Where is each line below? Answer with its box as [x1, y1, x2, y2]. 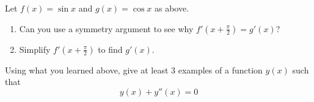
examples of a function [178, 63, 263, 76]
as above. [154, 2, 189, 14]
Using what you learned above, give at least [5, 63, 169, 76]
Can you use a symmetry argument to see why [19, 22, 194, 35]
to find [98, 42, 123, 55]
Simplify [19, 42, 51, 55]
